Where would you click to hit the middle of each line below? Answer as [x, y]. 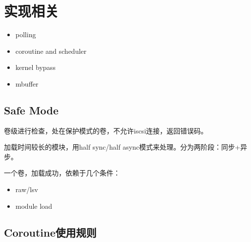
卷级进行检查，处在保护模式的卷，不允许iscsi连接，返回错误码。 [106, 130]
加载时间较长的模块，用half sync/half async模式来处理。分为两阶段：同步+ [122, 147]
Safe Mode [31, 110]
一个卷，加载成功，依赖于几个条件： [62, 173]
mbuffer [27, 83]
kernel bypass [35, 67]
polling [26, 34]
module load [34, 206]
